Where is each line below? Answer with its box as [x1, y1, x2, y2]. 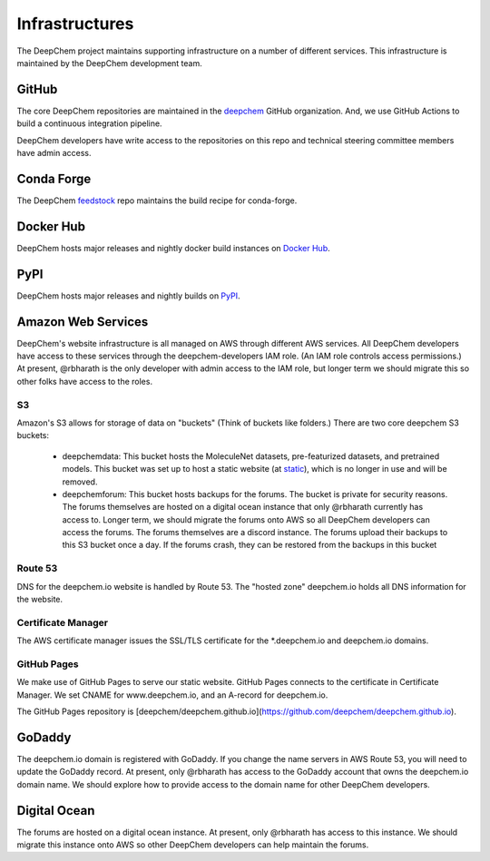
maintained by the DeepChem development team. [16, 57, 203, 68]
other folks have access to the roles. [16, 376, 153, 386]
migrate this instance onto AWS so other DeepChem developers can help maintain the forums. [16, 839, 369, 850]
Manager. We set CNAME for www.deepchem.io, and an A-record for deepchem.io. [16, 690, 328, 700]
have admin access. [16, 148, 92, 159]
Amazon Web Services [16, 314, 149, 329]
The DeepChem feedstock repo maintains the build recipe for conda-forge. [16, 195, 298, 206]
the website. [16, 594, 64, 604]
